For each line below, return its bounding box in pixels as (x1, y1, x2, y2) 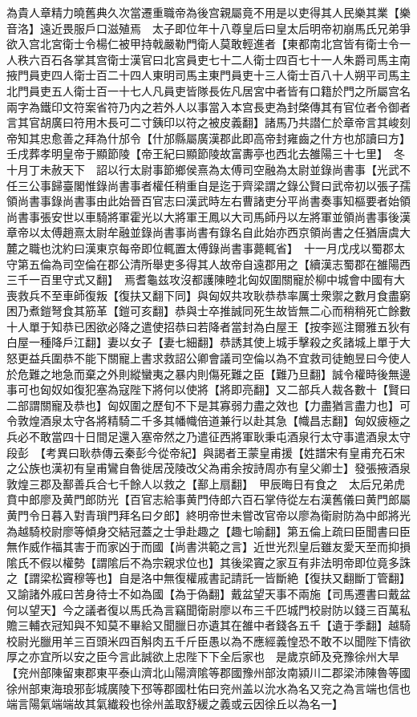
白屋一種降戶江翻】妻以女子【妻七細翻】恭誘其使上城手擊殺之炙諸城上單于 (6, 334, 399, 350)
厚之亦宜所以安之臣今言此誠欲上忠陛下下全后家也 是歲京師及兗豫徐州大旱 (6, 648, 399, 665)
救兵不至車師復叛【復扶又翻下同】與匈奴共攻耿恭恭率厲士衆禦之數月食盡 (17, 286, 399, 303)
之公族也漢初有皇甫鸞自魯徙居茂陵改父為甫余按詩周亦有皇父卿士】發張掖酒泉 (6, 460, 411, 476)
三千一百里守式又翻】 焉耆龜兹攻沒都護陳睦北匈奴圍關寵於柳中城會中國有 (6, 271, 394, 288)
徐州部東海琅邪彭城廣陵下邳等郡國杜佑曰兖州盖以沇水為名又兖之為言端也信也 (6, 679, 411, 696)
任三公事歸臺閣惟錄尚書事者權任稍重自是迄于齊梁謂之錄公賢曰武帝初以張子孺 (6, 176, 411, 193)
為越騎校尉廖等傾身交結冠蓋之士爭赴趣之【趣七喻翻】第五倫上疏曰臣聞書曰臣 (6, 522, 411, 539)
